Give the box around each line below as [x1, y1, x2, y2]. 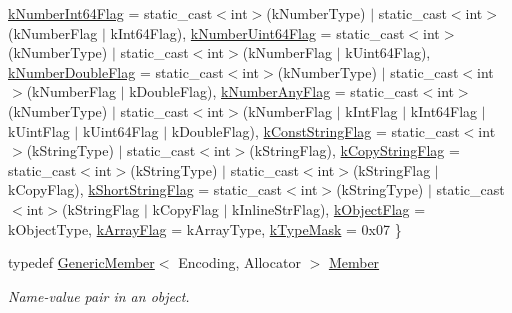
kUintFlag [8, 120, 70, 141]
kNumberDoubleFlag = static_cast [8, 61, 224, 82]
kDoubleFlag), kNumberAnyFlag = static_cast [129, 81, 419, 102]
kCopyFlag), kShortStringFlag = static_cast [8, 179, 283, 200]
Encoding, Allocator [178, 252, 301, 273]
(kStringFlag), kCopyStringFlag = [249, 140, 460, 161]
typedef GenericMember [8, 252, 155, 273]
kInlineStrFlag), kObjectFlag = [232, 198, 426, 219]
